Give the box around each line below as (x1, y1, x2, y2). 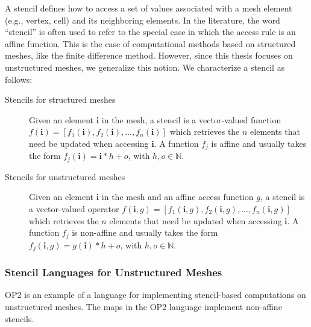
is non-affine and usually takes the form (72, 226, 218, 239)
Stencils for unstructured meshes (5, 170, 125, 183)
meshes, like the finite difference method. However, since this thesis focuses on (5, 49, 293, 62)
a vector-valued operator (29, 202, 119, 215)
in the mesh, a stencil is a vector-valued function (101, 113, 281, 126)
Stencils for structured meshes (5, 93, 116, 106)
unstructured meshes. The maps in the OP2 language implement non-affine (5, 300, 282, 312)
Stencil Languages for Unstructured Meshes (5, 265, 222, 280)
